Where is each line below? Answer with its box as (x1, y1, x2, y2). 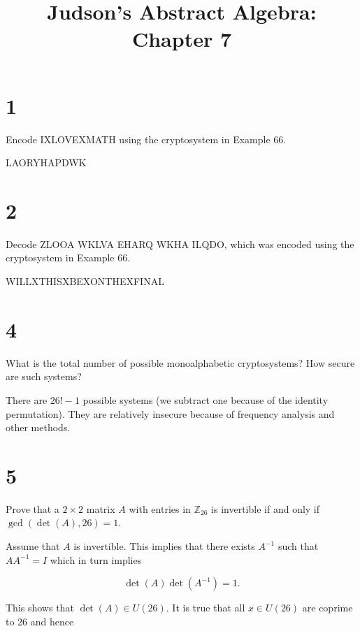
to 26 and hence (6, 614, 74, 628)
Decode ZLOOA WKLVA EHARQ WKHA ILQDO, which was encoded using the (6, 236, 354, 251)
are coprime (302, 600, 353, 615)
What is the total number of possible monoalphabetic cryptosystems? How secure (6, 355, 355, 370)
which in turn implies (50, 552, 142, 567)
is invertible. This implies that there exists (73, 539, 255, 553)
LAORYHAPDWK (6, 155, 87, 170)
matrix (86, 501, 115, 516)
